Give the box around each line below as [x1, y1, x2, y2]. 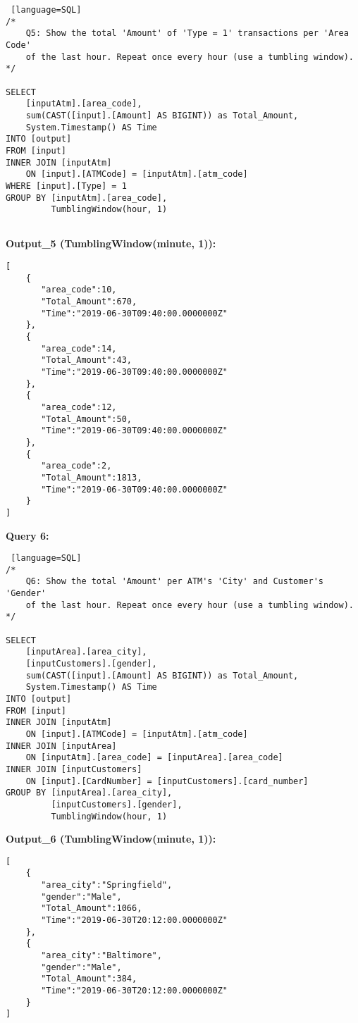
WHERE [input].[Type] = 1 [6, 180, 127, 191]
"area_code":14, [41, 343, 117, 354]
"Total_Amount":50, [41, 414, 132, 424]
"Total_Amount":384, [41, 974, 137, 984]
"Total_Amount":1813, [41, 472, 142, 483]
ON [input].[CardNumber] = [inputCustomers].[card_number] [25, 776, 309, 786]
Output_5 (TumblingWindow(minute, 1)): [6, 236, 216, 251]
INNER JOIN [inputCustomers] [6, 764, 142, 774]
